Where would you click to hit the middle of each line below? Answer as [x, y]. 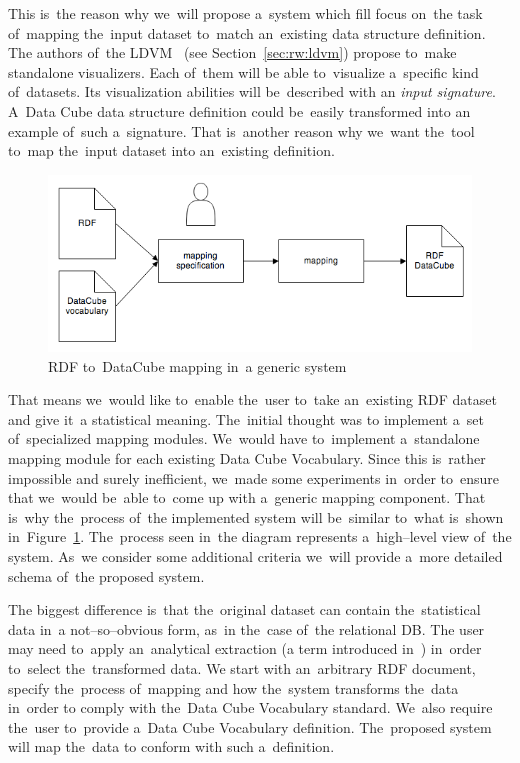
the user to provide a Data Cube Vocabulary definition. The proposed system [250, 726]
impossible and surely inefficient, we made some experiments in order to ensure [254, 477]
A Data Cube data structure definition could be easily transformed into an [239, 110]
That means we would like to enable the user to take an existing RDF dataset [252, 399]
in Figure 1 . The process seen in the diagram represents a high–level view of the [260, 536]
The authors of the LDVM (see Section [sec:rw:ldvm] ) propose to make [232, 52]
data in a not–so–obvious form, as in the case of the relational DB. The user [246, 628]
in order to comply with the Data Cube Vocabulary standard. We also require [250, 707]
